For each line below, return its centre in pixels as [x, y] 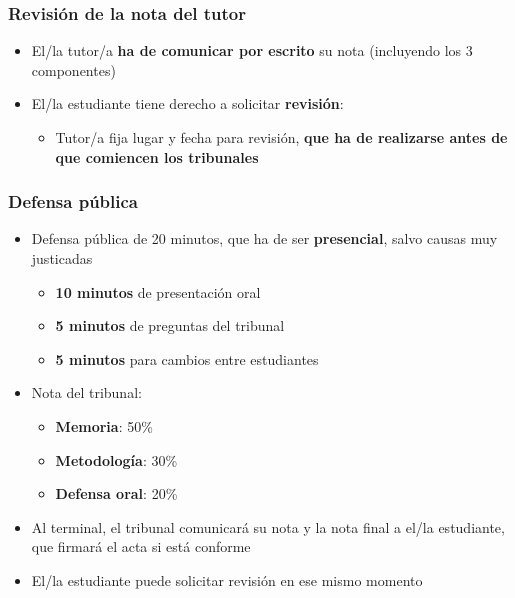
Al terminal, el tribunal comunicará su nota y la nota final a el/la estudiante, [268, 526]
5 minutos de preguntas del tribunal [170, 325]
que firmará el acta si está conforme [141, 546]
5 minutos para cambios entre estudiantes [187, 358]
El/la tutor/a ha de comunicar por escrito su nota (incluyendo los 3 [252, 50]
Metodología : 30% [116, 459]
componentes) [73, 69]
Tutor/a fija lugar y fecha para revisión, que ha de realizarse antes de [281, 137]
